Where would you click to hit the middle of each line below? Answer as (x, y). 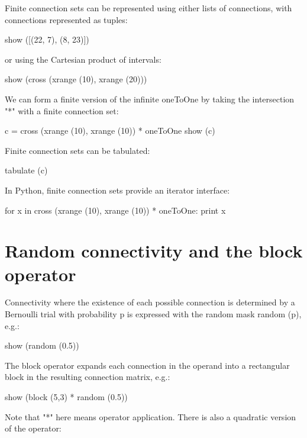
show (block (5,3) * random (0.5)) (66, 397)
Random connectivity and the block (154, 251)
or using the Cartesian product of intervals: (83, 59)
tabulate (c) (26, 170)
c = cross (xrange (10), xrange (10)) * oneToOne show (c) (110, 131)
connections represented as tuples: (66, 19)
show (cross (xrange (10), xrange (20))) (76, 79)
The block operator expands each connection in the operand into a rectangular (147, 365)
